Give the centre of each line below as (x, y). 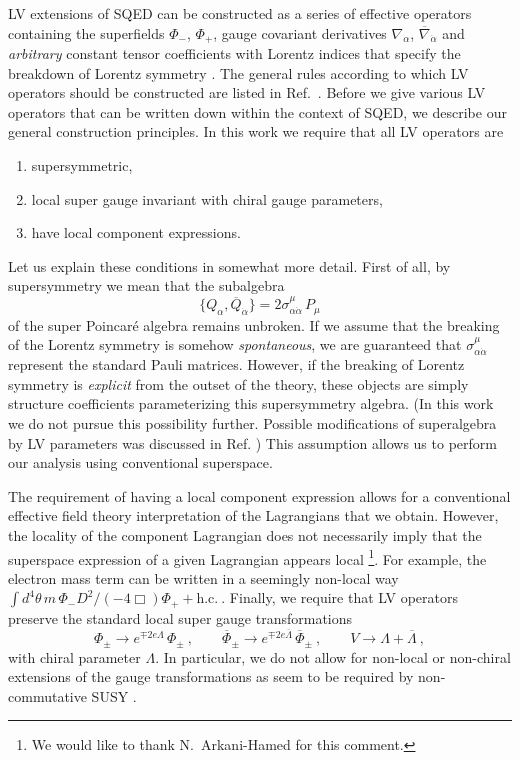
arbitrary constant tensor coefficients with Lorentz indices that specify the (234, 53)
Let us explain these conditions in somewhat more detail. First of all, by (229, 265)
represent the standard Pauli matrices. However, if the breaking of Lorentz (236, 364)
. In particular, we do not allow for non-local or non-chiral (333, 656)
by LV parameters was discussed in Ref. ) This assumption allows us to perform (252, 442)
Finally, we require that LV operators (344, 597)
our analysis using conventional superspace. (140, 462)
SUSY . (114, 695)
